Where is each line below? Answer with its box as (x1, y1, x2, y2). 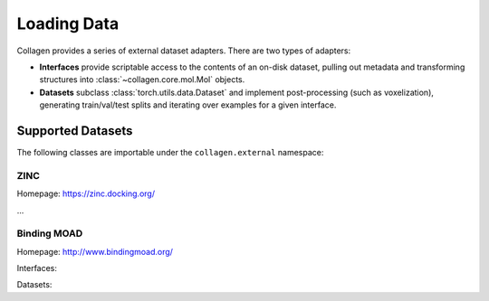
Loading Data (16, 14, 120, 33)
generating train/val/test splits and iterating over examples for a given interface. (39, 99, 337, 110)
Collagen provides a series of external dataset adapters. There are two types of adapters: (16, 45, 351, 56)
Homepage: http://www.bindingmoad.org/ (16, 246, 174, 257)
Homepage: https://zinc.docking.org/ (16, 188, 156, 199)
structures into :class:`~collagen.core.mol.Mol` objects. (39, 74, 245, 85)
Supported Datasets (16, 123, 133, 138)
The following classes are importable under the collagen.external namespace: (16, 147, 324, 158)
